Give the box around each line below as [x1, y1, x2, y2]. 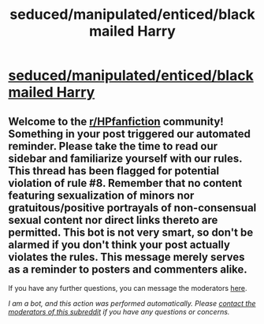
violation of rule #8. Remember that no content [8, 176, 243, 190]
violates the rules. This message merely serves [8, 250, 246, 263]
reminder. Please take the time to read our [8, 140, 218, 153]
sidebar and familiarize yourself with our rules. [8, 151, 243, 165]
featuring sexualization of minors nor [8, 188, 195, 202]
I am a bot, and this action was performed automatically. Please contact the [8, 299, 256, 308]
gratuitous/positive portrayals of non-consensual [8, 201, 257, 214]
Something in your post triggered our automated [8, 127, 251, 140]
